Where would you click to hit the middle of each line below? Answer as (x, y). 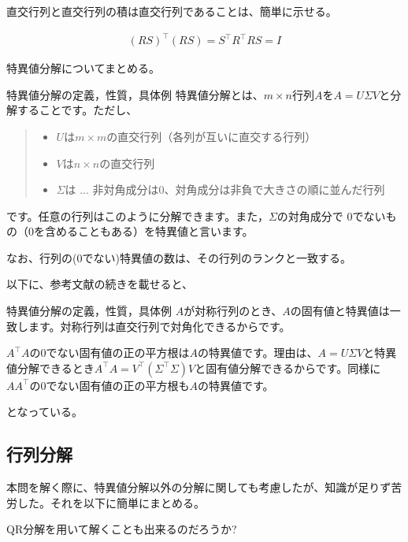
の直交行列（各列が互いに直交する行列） (211, 136)
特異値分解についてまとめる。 (83, 68)
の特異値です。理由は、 (258, 353)
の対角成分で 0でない (331, 215)
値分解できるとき (50, 368)
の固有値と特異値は (340, 311)
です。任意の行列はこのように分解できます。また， (137, 215)
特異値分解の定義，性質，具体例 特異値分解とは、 (135, 94)
